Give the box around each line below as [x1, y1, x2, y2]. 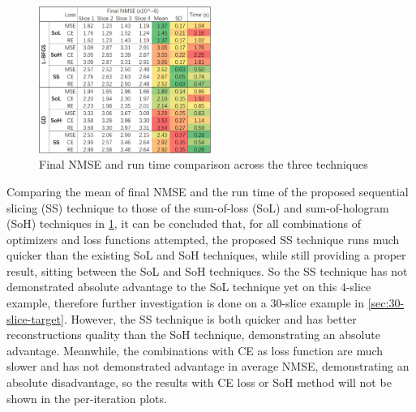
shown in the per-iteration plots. [6, 389, 167, 406]
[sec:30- [367, 294, 405, 311]
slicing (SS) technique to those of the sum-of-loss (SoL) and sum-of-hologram [6, 199, 389, 216]
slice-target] [6, 310, 64, 327]
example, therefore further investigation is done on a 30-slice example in [6, 294, 364, 311]
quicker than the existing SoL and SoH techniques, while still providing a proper [6, 247, 406, 264]
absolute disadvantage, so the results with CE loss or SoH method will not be [6, 374, 392, 391]
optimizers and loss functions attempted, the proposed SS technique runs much [6, 230, 400, 247]
